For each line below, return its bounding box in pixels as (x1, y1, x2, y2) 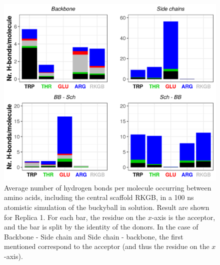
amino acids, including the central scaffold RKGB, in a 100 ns (4, 192, 194, 202)
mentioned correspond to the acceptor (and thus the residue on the (4, 241, 209, 251)
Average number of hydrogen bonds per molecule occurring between (4, 182, 211, 192)
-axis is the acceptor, (151, 211, 215, 222)
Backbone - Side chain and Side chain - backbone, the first (4, 231, 183, 241)
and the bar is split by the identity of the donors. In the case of (4, 221, 198, 232)
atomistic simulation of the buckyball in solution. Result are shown (4, 201, 209, 212)
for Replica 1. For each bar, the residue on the (4, 211, 145, 222)
